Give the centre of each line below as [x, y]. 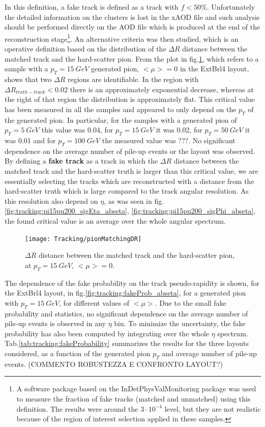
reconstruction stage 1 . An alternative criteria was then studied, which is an [122, 38]
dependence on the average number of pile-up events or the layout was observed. [130, 151]
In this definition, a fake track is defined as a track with [92, 7]
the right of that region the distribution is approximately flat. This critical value [130, 99]
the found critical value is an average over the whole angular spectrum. [115, 220]
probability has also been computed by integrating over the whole [107, 333]
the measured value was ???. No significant [169, 140]
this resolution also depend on [51, 201]
